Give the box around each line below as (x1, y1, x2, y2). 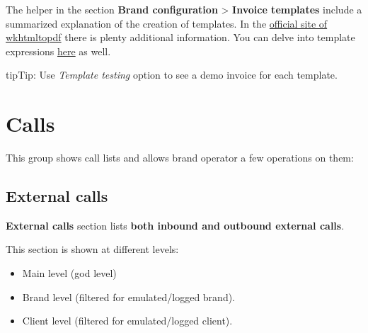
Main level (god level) (22, 266, 117, 281)
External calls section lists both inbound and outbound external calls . (6, 218, 345, 232)
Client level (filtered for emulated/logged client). (22, 313, 233, 328)
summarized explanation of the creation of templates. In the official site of (6, 16, 328, 30)
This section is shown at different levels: (6, 242, 179, 256)
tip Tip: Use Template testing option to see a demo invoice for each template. (6, 67, 338, 82)
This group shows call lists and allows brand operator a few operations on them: (6, 150, 354, 165)
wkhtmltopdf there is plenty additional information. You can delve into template (6, 30, 355, 45)
